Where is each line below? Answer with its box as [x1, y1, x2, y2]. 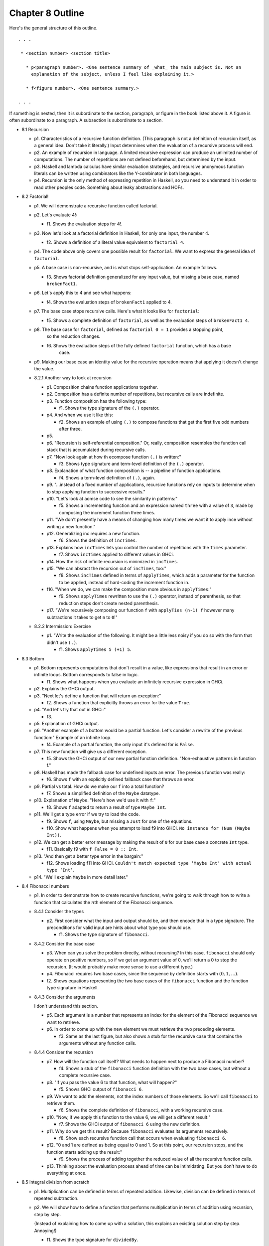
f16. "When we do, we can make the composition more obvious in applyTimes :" [46, 586, 212, 593]
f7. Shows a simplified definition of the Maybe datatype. [46, 790, 160, 796]
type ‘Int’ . [46, 867, 75, 873]
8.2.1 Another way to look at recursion [34, 375, 112, 381]
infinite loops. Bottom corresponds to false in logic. [34, 672, 139, 678]
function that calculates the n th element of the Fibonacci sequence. [34, 899, 174, 905]
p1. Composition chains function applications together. [46, 384, 158, 390]
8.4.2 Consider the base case [34, 940, 95, 946]
